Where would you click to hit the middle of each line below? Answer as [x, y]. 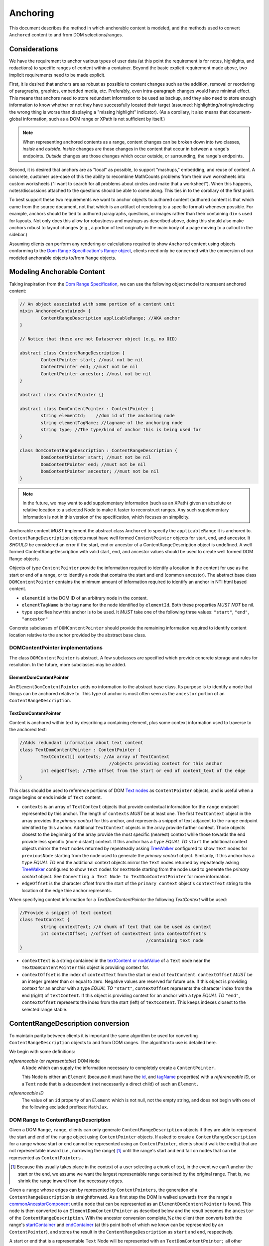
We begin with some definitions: [42, 1052]
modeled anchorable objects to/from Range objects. [63, 258]
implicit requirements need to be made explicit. [57, 75]
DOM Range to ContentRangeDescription [60, 1120]
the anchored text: [28, 730]
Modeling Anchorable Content [57, 272]
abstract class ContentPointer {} [62, 394]
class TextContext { [45, 920]
